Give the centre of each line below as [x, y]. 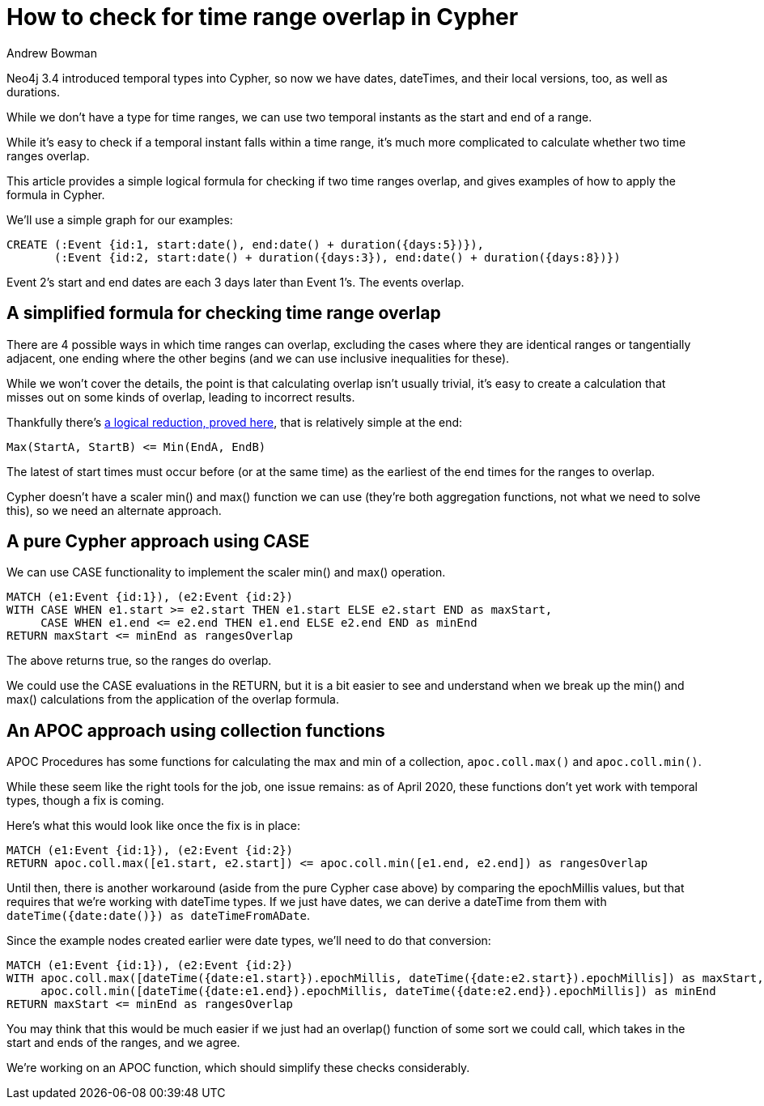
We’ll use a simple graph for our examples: [120, 219]
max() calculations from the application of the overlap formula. [173, 700]
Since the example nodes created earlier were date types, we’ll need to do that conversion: [249, 941]
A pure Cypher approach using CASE [158, 542]
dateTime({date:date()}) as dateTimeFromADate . [158, 916]
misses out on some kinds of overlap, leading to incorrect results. [181, 397]
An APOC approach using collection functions [196, 730]
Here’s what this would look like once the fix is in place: [154, 826]
